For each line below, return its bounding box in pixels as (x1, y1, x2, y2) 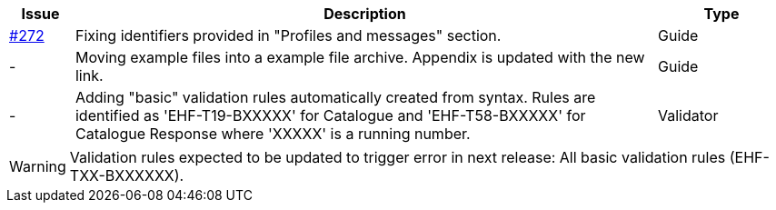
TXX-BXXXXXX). (69, 166, 184, 185)
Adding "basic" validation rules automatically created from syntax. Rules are (75, 88, 596, 106)
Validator (657, 106, 719, 125)
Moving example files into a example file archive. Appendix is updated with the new (75, 48, 645, 66)
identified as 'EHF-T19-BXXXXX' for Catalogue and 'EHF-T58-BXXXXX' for (75, 106, 586, 125)
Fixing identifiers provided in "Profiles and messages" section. (75, 26, 502, 45)
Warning (9, 157, 66, 175)
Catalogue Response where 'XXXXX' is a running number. (75, 125, 471, 143)
